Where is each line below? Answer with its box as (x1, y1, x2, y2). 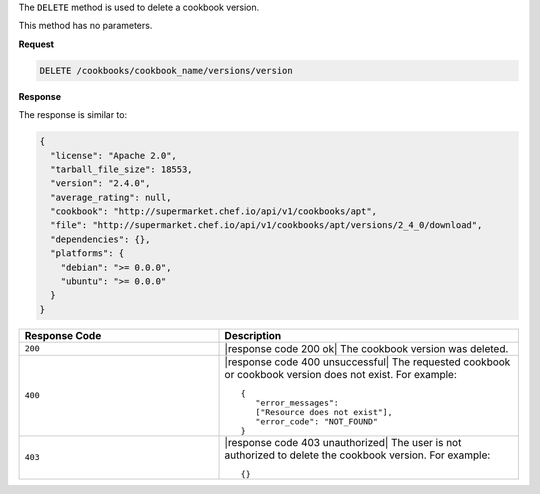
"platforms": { (50, 248, 125, 259)
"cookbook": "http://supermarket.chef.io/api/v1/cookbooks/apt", (50, 206, 378, 217)
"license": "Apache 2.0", (50, 150, 177, 161)
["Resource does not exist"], (255, 406, 393, 417)
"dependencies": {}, (50, 233, 151, 245)
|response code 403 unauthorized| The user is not (224, 435, 462, 449)
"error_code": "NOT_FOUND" (255, 416, 379, 427)
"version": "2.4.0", (50, 178, 151, 189)
